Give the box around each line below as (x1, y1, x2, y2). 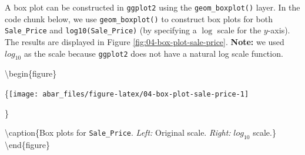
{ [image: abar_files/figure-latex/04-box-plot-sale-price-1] (5, 87, 249, 99)
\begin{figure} (5, 67, 57, 80)
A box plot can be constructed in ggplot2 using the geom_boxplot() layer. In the (5, 1, 300, 13)
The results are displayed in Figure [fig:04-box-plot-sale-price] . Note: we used (5, 35, 284, 47)
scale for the (217, 24, 262, 36)
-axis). (267, 24, 290, 36)
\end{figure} (5, 139, 51, 150)
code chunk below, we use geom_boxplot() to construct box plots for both (5, 12, 273, 25)
